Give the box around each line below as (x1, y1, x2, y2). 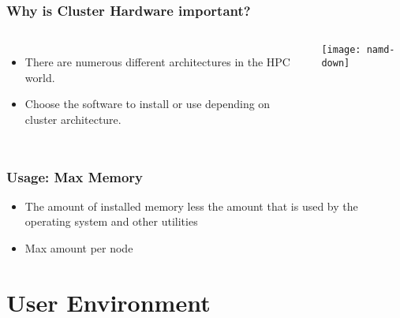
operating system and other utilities (24, 213, 198, 230)
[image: (321, 44, 361, 56)
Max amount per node (24, 240, 133, 256)
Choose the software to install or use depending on (24, 95, 271, 112)
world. (24, 69, 55, 85)
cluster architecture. (24, 111, 121, 127)
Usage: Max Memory (6, 166, 144, 186)
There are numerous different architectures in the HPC (24, 54, 290, 70)
